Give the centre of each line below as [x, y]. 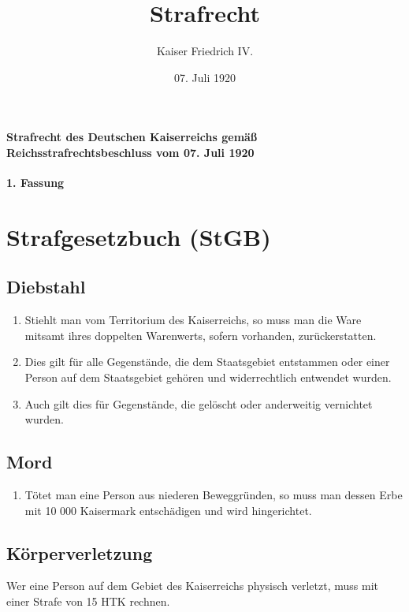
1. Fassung [35, 183]
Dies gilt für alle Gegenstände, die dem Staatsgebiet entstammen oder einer [207, 362]
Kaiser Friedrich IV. [205, 51]
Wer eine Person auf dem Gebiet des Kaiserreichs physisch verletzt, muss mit [192, 586]
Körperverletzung [80, 552]
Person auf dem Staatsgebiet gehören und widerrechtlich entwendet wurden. [208, 377]
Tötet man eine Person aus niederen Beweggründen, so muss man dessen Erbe [214, 495]
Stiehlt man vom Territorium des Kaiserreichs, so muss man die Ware [193, 320]
